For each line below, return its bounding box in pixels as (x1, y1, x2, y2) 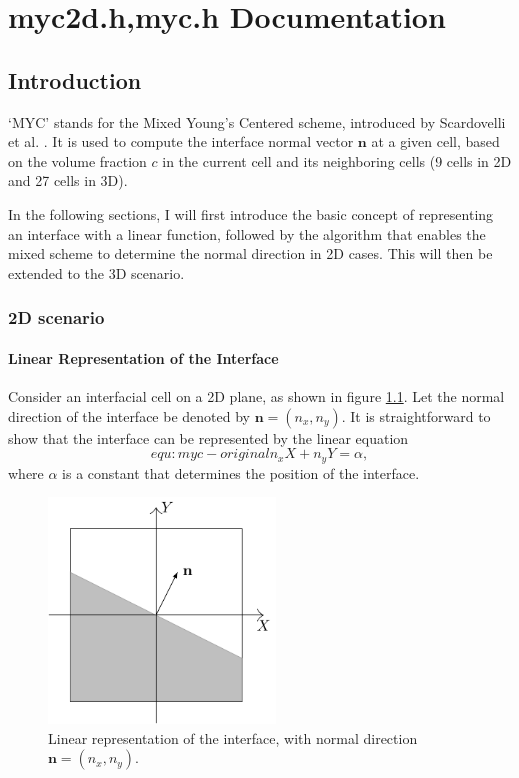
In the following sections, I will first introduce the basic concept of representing (8, 203, 494, 224)
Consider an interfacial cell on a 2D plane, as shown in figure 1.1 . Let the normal (8, 385, 505, 406)
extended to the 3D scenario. (8, 262, 185, 283)
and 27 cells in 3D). (8, 170, 128, 191)
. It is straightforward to (341, 405, 491, 426)
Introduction (8, 64, 142, 95)
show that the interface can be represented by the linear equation (8, 427, 409, 448)
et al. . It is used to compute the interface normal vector (8, 131, 354, 152)
